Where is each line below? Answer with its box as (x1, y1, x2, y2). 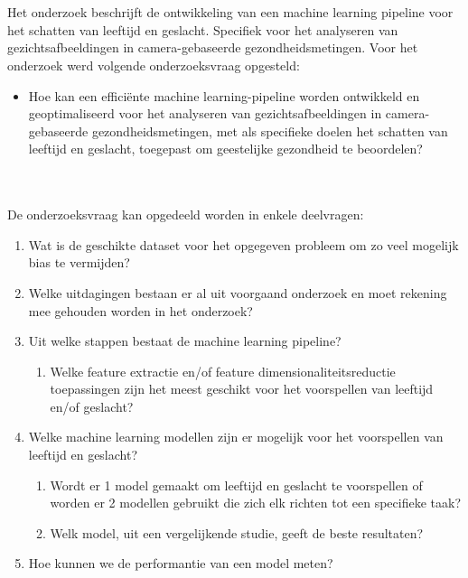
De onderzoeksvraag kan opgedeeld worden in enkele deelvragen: (7, 205, 364, 224)
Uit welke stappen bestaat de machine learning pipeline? (28, 331, 342, 350)
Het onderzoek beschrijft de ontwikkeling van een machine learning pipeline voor (7, 3, 454, 22)
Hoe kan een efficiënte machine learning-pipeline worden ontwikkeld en (28, 86, 420, 105)
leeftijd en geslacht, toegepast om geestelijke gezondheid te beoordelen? (28, 139, 423, 158)
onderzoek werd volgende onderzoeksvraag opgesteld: (7, 55, 300, 74)
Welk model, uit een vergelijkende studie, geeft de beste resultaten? (50, 523, 424, 542)
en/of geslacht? (50, 396, 134, 415)
